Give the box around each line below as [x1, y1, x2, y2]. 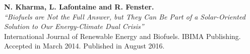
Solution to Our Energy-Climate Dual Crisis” [4, 21, 144, 31]
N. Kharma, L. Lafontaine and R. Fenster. [4, 1, 154, 11]
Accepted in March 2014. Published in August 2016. [4, 40, 165, 51]
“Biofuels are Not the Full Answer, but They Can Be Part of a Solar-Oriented [4, 11, 245, 21]
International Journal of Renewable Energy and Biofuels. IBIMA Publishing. [4, 30, 241, 41]
